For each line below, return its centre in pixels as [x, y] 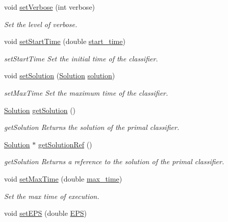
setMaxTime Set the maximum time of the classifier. [86, 92]
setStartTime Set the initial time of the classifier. [81, 58]
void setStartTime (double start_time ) [65, 41]
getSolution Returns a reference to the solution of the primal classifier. [114, 161]
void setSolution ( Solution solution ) [60, 75]
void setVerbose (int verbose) [50, 7]
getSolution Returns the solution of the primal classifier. [92, 127]
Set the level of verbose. [41, 24]
